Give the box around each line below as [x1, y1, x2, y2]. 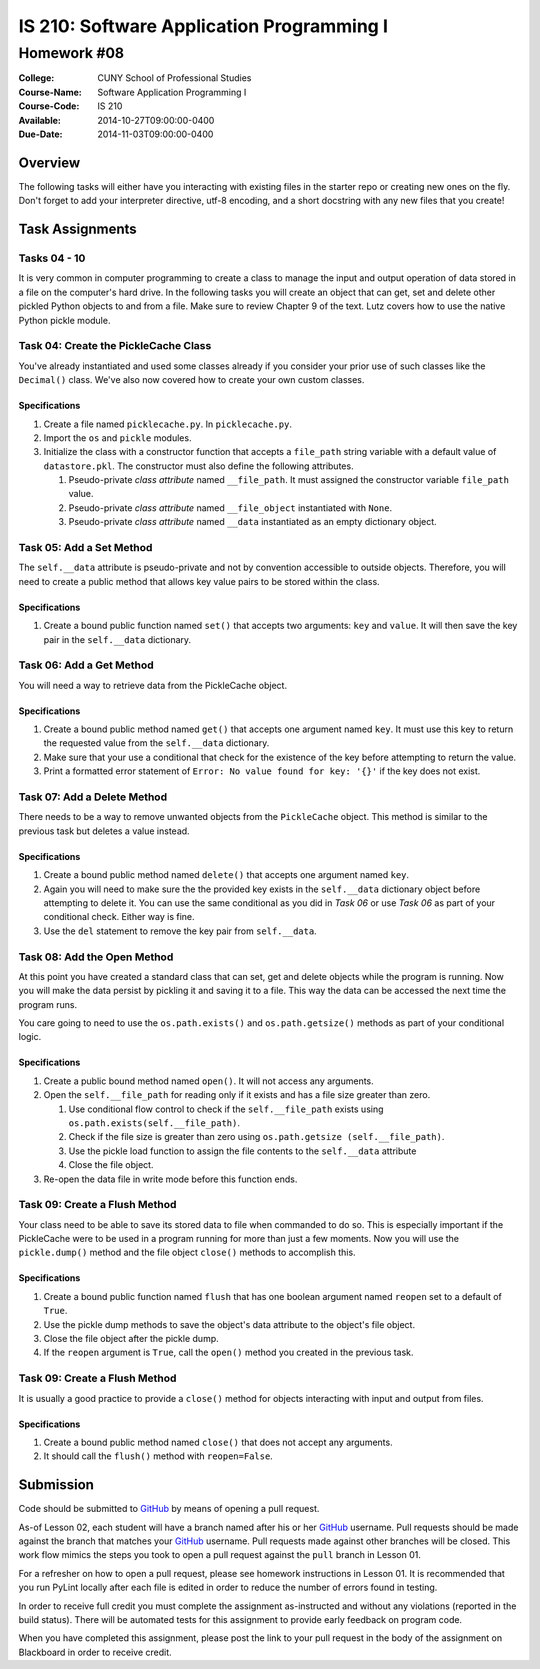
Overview [18, 154, 81, 171]
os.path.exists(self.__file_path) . [68, 1117, 240, 1129]
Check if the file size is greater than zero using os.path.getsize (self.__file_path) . [68, 1131, 445, 1143]
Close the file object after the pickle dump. [43, 1333, 219, 1345]
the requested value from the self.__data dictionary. [43, 737, 270, 749]
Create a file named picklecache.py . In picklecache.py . [43, 418, 292, 430]
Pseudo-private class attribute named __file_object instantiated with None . [68, 501, 393, 514]
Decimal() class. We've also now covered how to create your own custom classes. [18, 374, 365, 386]
